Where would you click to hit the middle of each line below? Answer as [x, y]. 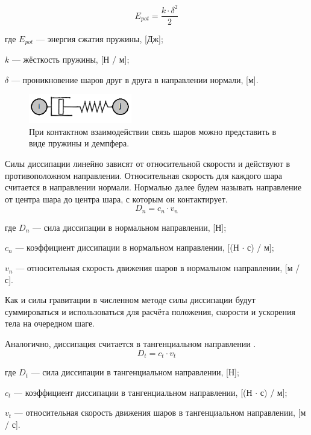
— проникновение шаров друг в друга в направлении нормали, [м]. [135, 79]
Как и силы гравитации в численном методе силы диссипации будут [130, 300]
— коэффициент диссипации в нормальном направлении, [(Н [127, 247]
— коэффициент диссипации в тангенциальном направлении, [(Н [133, 392]
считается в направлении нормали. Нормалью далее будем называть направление [153, 187]
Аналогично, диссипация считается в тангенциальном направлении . [130, 344]
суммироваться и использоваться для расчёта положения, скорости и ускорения [150, 311]
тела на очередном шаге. [50, 323]
